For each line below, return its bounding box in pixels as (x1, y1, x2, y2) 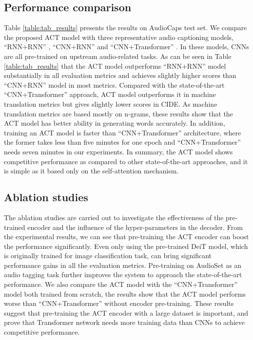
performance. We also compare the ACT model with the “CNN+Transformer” (4, 279, 238, 289)
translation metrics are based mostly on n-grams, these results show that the (4, 108, 233, 118)
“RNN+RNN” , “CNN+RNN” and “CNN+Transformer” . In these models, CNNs (4, 41, 249, 52)
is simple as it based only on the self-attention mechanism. (4, 166, 179, 176)
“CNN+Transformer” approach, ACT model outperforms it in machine (4, 89, 216, 99)
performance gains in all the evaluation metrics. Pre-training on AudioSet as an (4, 260, 242, 270)
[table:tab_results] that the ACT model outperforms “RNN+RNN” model (4, 60, 226, 71)
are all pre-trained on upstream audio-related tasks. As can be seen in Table (4, 51, 232, 61)
